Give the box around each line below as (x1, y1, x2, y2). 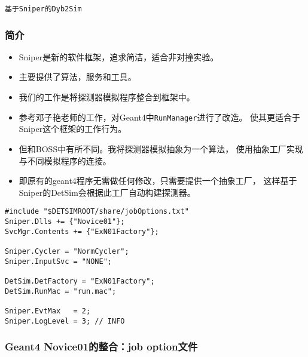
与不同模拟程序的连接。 (19, 154, 111, 167)
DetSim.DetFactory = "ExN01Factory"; (5, 276, 155, 285)
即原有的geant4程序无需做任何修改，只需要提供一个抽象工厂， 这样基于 (19, 174, 297, 187)
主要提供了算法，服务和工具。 (19, 70, 136, 83)
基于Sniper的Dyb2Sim (5, 5, 82, 13)
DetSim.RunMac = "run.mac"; (5, 287, 117, 296)
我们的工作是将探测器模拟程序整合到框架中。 (19, 91, 195, 103)
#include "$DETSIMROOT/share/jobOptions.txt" (5, 207, 189, 216)
